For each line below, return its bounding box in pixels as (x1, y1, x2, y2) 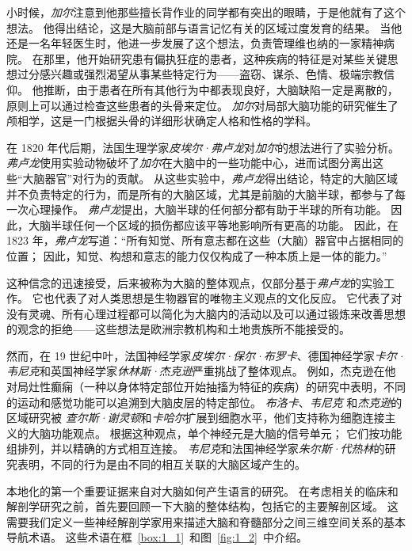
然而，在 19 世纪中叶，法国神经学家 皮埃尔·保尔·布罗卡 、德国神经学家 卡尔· (6, 347, 406, 363)
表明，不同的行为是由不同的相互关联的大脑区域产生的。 (17, 456, 306, 473)
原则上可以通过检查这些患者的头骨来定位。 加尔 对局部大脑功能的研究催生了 (6, 97, 399, 113)
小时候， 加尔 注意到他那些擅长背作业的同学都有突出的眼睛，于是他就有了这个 (6, 4, 406, 20)
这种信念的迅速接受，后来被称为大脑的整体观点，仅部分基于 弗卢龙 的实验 (6, 274, 383, 291)
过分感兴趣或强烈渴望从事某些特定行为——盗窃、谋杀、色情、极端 (17, 66, 361, 82)
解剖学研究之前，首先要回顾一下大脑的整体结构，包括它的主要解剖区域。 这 (6, 498, 399, 515)
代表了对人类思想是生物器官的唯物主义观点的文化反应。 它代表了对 (54, 290, 402, 306)
